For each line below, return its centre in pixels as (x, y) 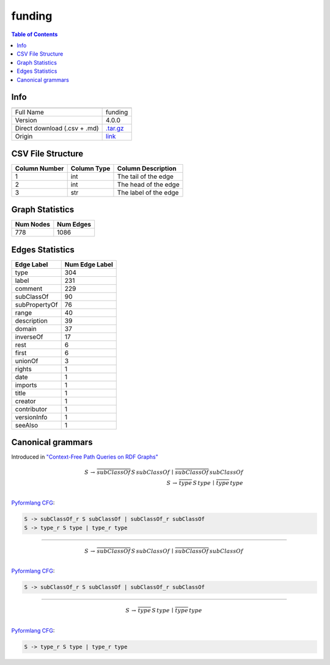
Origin (24, 137)
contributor (31, 409)
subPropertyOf (36, 304)
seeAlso (27, 425)
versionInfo (31, 417)
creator (25, 401)
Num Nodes (32, 225)
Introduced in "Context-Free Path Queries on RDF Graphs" (85, 457)
